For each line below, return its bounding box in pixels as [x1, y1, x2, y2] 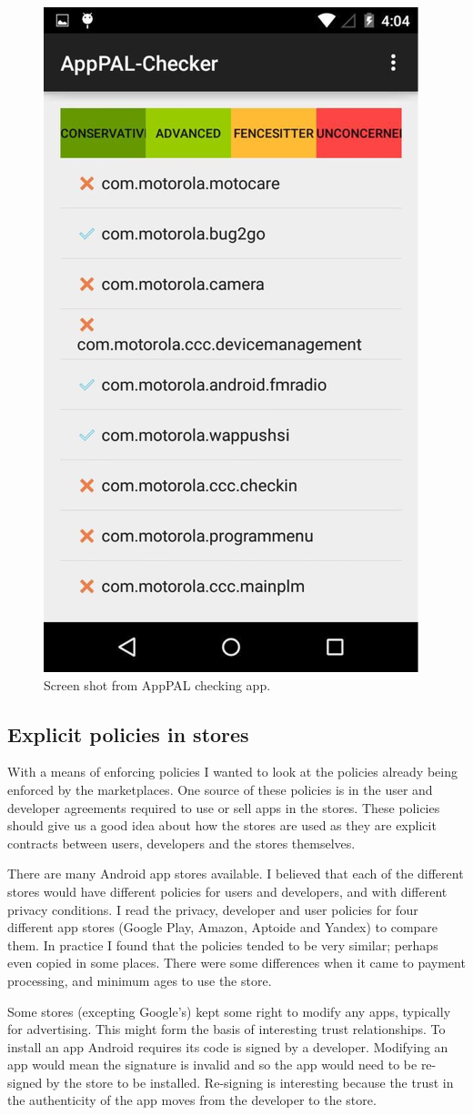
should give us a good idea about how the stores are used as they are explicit [7, 816, 437, 835]
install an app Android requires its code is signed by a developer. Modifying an [7, 1037, 448, 1056]
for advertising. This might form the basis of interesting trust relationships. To [7, 1020, 446, 1039]
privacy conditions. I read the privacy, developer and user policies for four [7, 899, 418, 919]
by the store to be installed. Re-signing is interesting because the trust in [45, 1072, 454, 1091]
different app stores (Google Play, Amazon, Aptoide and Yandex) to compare [7, 918, 438, 937]
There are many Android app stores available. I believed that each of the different [7, 864, 464, 883]
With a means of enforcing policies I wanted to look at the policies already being [7, 762, 458, 781]
